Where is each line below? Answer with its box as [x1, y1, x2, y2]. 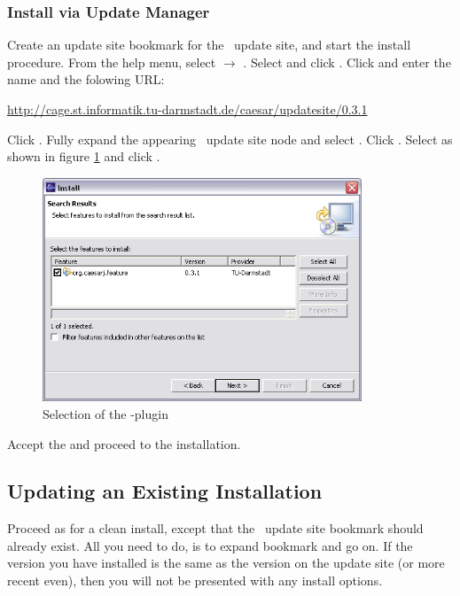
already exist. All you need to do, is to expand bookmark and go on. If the [7, 536, 413, 554]
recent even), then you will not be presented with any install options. [7, 571, 383, 590]
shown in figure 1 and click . [7, 147, 160, 166]
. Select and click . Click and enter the [243, 52, 451, 71]
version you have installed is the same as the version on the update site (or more [7, 553, 445, 572]
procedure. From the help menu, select [7, 52, 216, 71]
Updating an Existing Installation [7, 477, 323, 505]
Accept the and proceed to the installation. [7, 434, 241, 453]
